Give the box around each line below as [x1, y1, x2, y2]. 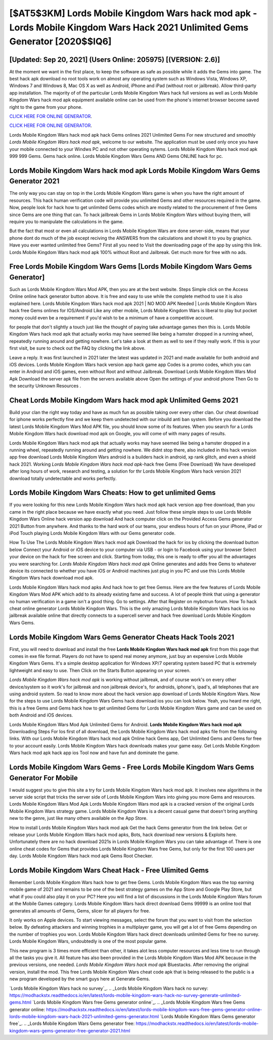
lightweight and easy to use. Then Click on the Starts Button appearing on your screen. [9, 667, 191, 673]
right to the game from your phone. [9, 104, 83, 110]
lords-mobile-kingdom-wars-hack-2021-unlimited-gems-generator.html [9, 1014, 159, 1020]
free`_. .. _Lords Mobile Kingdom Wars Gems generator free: [9, 1020, 135, 1027]
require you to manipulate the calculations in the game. [9, 219, 124, 225]
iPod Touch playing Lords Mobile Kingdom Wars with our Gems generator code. [9, 530, 176, 536]
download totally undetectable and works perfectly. [9, 475, 117, 481]
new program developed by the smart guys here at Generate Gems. [9, 976, 150, 982]
